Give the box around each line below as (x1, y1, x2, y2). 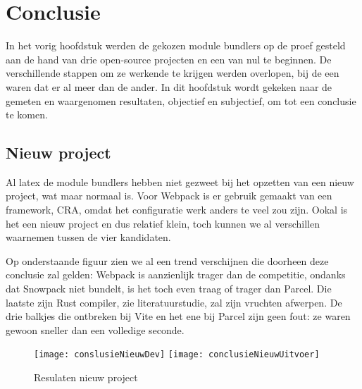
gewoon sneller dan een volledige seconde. (6, 322, 185, 337)
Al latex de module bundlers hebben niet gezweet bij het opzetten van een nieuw (6, 174, 354, 189)
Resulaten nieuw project (34, 370, 138, 385)
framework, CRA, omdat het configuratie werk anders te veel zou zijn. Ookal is (6, 202, 348, 217)
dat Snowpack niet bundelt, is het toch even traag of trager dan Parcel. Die (6, 281, 332, 296)
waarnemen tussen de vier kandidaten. (6, 230, 171, 245)
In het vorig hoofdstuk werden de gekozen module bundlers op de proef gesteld (6, 38, 346, 53)
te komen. (6, 107, 48, 122)
